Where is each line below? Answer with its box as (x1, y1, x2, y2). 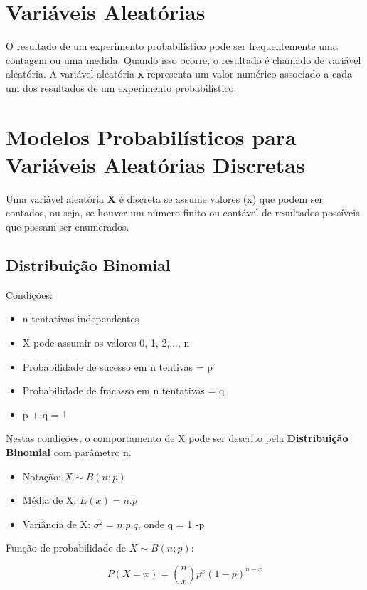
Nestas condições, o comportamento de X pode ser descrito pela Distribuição (6, 431, 349, 446)
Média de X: (22, 492, 77, 507)
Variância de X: (22, 516, 91, 531)
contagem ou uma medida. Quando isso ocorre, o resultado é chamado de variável (6, 52, 361, 67)
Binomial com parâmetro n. (6, 444, 132, 459)
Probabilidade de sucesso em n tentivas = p (22, 359, 213, 374)
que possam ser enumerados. (6, 219, 129, 233)
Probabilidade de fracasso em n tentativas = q (22, 383, 225, 398)
